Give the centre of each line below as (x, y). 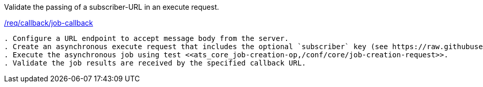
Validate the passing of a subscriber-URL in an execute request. (112, 7)
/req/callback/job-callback (49, 23)
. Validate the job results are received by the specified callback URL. (155, 63)
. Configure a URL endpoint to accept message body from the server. (147, 38)
